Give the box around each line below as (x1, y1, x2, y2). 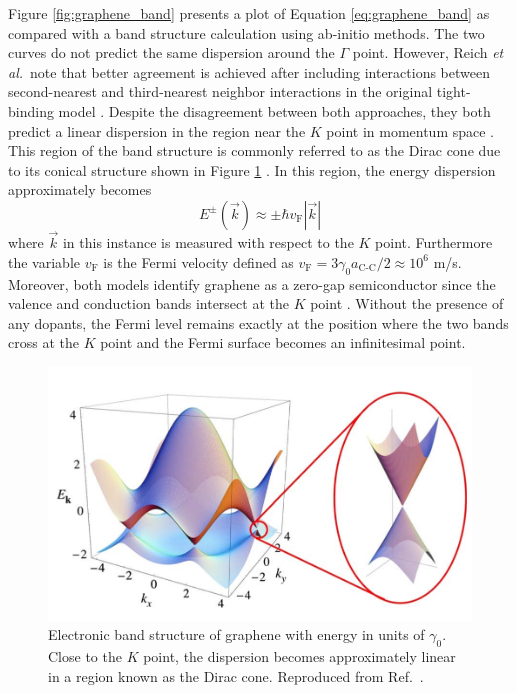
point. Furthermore (375, 232, 493, 253)
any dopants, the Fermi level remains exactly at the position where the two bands (8, 312, 509, 333)
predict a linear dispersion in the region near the (8, 120, 306, 141)
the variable (8, 251, 80, 272)
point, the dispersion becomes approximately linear (143, 645, 456, 666)
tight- (436, 81, 471, 102)
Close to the (48, 645, 122, 666)
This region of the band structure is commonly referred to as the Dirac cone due (8, 140, 501, 161)
